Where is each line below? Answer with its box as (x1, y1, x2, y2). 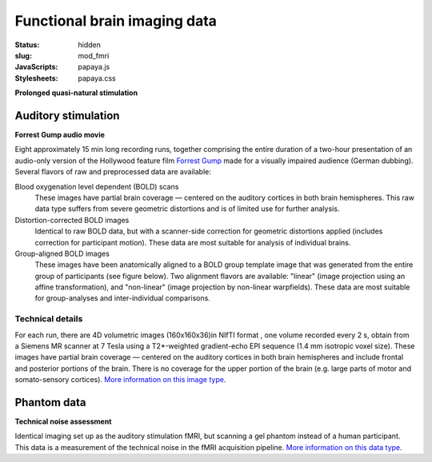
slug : (14, 50, 32, 60)
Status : (14, 40, 40, 50)
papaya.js (78, 62, 110, 72)
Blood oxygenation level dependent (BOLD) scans (14, 181, 179, 191)
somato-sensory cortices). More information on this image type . (14, 375, 226, 384)
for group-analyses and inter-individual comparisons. (34, 293, 211, 303)
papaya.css (78, 73, 116, 83)
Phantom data (14, 396, 86, 409)
